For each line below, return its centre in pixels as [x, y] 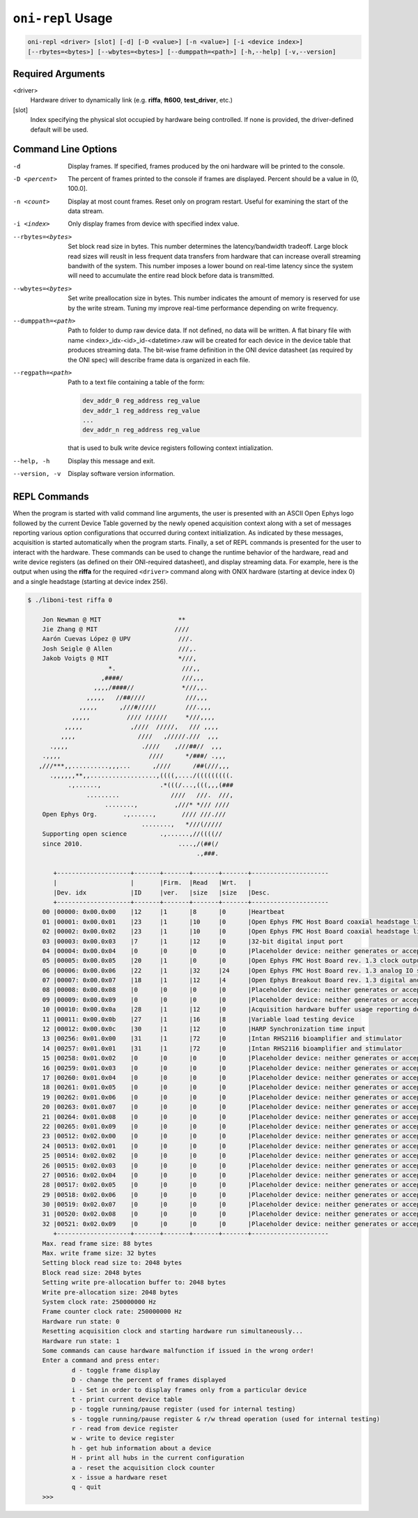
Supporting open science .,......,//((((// [132, 834]
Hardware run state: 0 [81, 1321]
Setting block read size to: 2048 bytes [112, 1263]
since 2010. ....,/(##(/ [130, 844]
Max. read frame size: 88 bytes [98, 1243]
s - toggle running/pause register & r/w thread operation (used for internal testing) [226, 1419]
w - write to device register [123, 1438]
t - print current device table [127, 1399]
